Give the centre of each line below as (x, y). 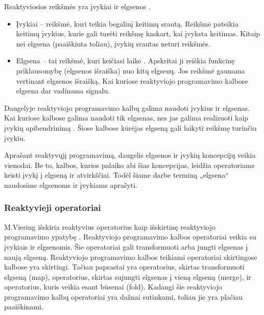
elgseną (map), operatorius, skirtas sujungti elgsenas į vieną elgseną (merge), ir (128, 276)
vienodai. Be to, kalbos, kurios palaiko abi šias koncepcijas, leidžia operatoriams (129, 165)
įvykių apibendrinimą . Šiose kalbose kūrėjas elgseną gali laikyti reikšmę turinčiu (130, 127)
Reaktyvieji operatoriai (53, 208)
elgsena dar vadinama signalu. (63, 91)
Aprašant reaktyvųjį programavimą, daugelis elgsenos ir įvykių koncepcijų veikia (130, 155)
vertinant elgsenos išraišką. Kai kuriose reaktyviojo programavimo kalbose (132, 80)
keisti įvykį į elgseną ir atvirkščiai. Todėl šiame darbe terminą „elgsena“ (116, 175)
